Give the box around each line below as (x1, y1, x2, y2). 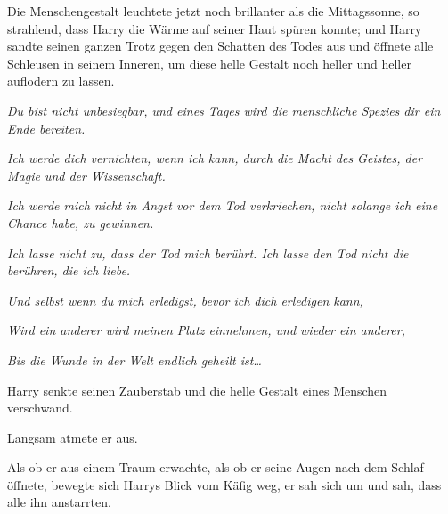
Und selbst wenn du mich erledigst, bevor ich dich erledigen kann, (7, 290, 363, 309)
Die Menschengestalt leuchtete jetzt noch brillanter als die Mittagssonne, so (7, 2, 419, 20)
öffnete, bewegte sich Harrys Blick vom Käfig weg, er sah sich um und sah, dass (7, 475, 442, 494)
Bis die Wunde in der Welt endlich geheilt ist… (7, 350, 262, 369)
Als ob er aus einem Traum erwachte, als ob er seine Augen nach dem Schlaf (7, 458, 424, 477)
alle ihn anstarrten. (7, 493, 111, 511)
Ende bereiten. (7, 118, 86, 137)
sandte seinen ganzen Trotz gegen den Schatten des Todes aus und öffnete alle (7, 37, 434, 55)
